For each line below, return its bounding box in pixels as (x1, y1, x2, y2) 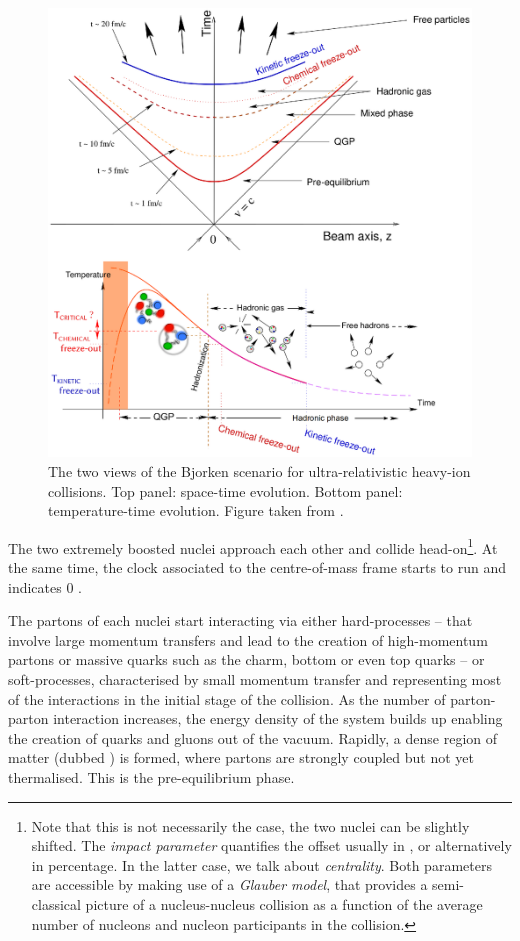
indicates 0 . (8, 576, 82, 597)
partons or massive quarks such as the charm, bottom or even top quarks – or (8, 649, 485, 670)
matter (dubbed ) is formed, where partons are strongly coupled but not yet (8, 747, 474, 768)
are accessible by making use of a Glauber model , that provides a (31, 874, 428, 895)
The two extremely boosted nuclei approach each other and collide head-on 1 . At (8, 534, 498, 558)
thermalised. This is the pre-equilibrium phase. (8, 767, 295, 788)
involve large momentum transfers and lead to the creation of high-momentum (8, 629, 488, 650)
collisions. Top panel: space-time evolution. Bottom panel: (48, 480, 403, 501)
